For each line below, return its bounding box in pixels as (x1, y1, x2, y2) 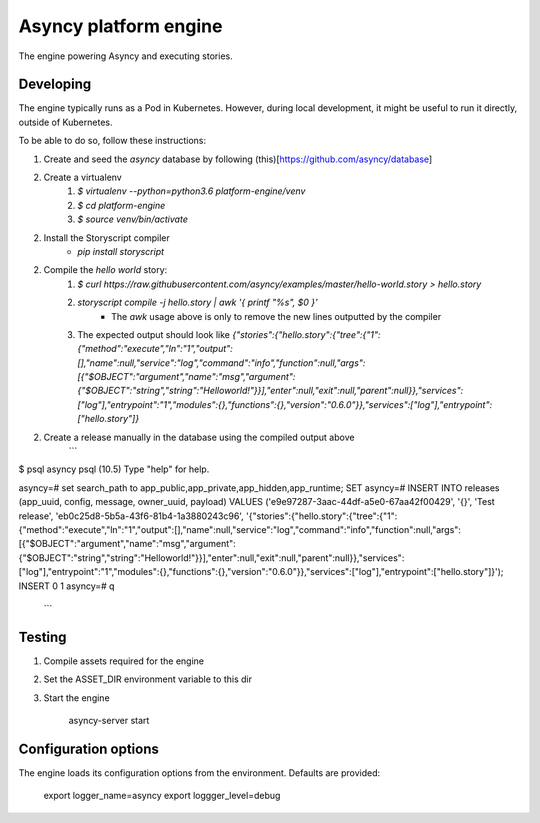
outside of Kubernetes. (18, 116, 113, 128)
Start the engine (43, 691, 110, 704)
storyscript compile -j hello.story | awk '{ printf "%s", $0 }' (77, 296, 319, 309)
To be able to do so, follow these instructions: (18, 135, 207, 147)
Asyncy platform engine (18, 15, 223, 37)
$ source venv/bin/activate (77, 213, 189, 225)
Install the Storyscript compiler (43, 231, 170, 244)
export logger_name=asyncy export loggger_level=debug (43, 790, 281, 802)
